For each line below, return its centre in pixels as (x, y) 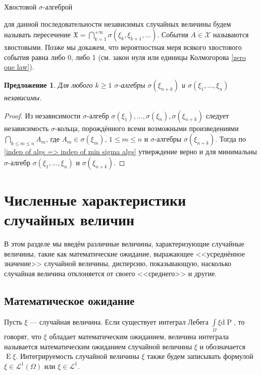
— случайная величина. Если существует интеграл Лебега (119, 321)
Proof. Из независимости (42, 115)
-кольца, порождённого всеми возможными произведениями (147, 128)
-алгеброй (58, 7)
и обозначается (222, 346)
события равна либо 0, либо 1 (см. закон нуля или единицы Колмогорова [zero (125, 57)
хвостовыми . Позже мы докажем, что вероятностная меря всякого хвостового (123, 47)
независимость (27, 128)
